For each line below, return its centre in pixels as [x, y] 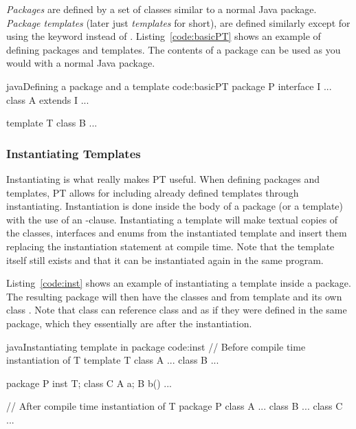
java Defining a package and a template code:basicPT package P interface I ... [169, 86]
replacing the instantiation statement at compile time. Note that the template [170, 246]
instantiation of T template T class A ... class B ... [113, 360]
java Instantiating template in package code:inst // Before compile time [156, 346]
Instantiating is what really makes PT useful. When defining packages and [163, 178]
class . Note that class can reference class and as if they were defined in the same [177, 310]
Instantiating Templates [74, 153]
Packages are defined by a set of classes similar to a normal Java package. [162, 9]
